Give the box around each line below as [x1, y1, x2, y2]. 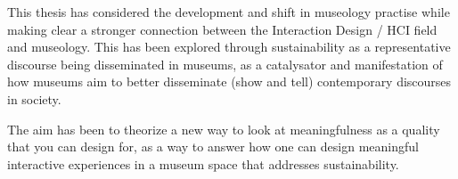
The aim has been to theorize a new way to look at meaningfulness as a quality [7, 119, 440, 138]
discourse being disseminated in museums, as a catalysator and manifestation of [7, 54, 443, 73]
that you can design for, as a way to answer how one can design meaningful [7, 137, 419, 156]
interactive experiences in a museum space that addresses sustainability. [7, 154, 399, 173]
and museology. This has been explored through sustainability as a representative [7, 37, 451, 56]
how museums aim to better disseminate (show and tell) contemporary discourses [7, 72, 452, 91]
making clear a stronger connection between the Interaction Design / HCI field [7, 20, 438, 38]
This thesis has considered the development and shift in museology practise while [7, 3, 450, 20]
